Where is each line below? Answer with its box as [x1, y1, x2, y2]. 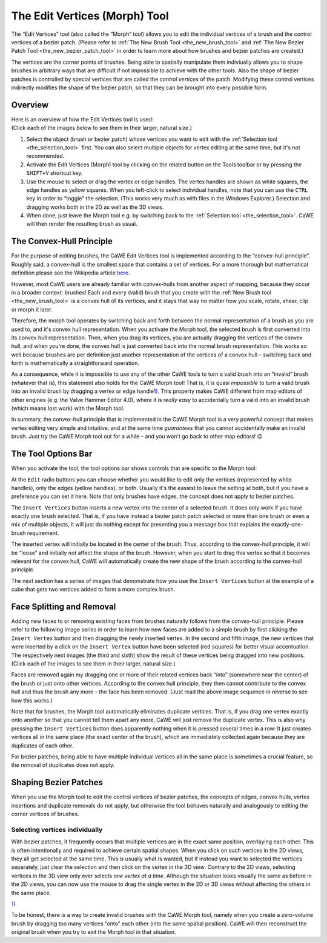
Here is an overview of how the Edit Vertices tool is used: [11, 115, 154, 123]
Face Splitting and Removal [11, 602, 116, 611]
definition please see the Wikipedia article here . [11, 269, 130, 276]
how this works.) [11, 696, 53, 704]
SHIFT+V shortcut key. [26, 169, 83, 177]
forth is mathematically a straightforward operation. [11, 359, 139, 367]
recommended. [26, 152, 65, 160]
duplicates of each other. [11, 741, 74, 749]
